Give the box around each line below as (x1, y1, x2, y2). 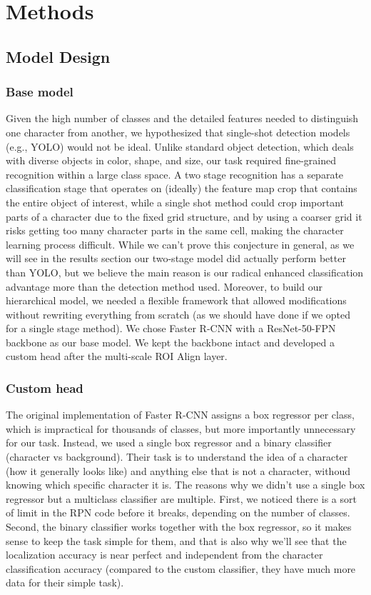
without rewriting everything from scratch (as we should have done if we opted (6, 306, 351, 321)
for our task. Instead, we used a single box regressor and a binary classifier (6, 435, 332, 450)
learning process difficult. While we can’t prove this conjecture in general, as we (6, 236, 355, 251)
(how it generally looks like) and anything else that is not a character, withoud (6, 463, 350, 478)
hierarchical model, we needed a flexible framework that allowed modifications (6, 293, 347, 308)
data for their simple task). (6, 575, 124, 590)
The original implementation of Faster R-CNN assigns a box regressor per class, (6, 407, 355, 422)
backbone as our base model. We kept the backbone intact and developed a (6, 334, 335, 349)
